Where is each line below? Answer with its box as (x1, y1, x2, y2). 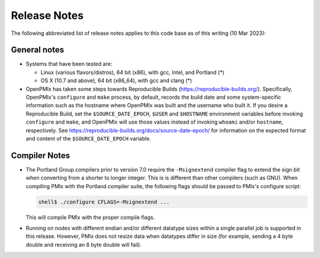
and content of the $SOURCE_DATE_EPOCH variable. (25, 135, 151, 142)
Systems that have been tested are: (25, 60, 113, 67)
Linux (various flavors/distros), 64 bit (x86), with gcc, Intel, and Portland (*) (40, 69, 225, 76)
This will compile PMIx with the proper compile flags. (25, 214, 155, 221)
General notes (11, 45, 65, 55)
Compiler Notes (11, 150, 71, 160)
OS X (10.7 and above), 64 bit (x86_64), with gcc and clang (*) (40, 77, 193, 84)
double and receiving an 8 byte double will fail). (25, 241, 142, 248)
